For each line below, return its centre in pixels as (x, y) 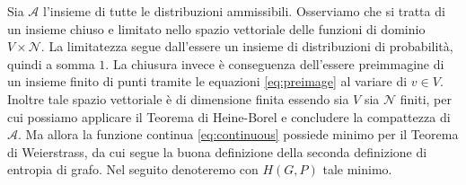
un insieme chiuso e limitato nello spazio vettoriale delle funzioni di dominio (216, 28)
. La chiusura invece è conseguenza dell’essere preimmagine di (275, 63)
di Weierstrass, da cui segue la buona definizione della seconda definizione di (217, 151)
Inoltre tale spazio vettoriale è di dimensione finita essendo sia (178, 98)
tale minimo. (357, 169)
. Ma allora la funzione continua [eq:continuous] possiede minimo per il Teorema (238, 134)
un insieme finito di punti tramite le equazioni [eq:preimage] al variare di (207, 81)
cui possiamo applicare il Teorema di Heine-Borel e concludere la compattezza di (229, 116)
